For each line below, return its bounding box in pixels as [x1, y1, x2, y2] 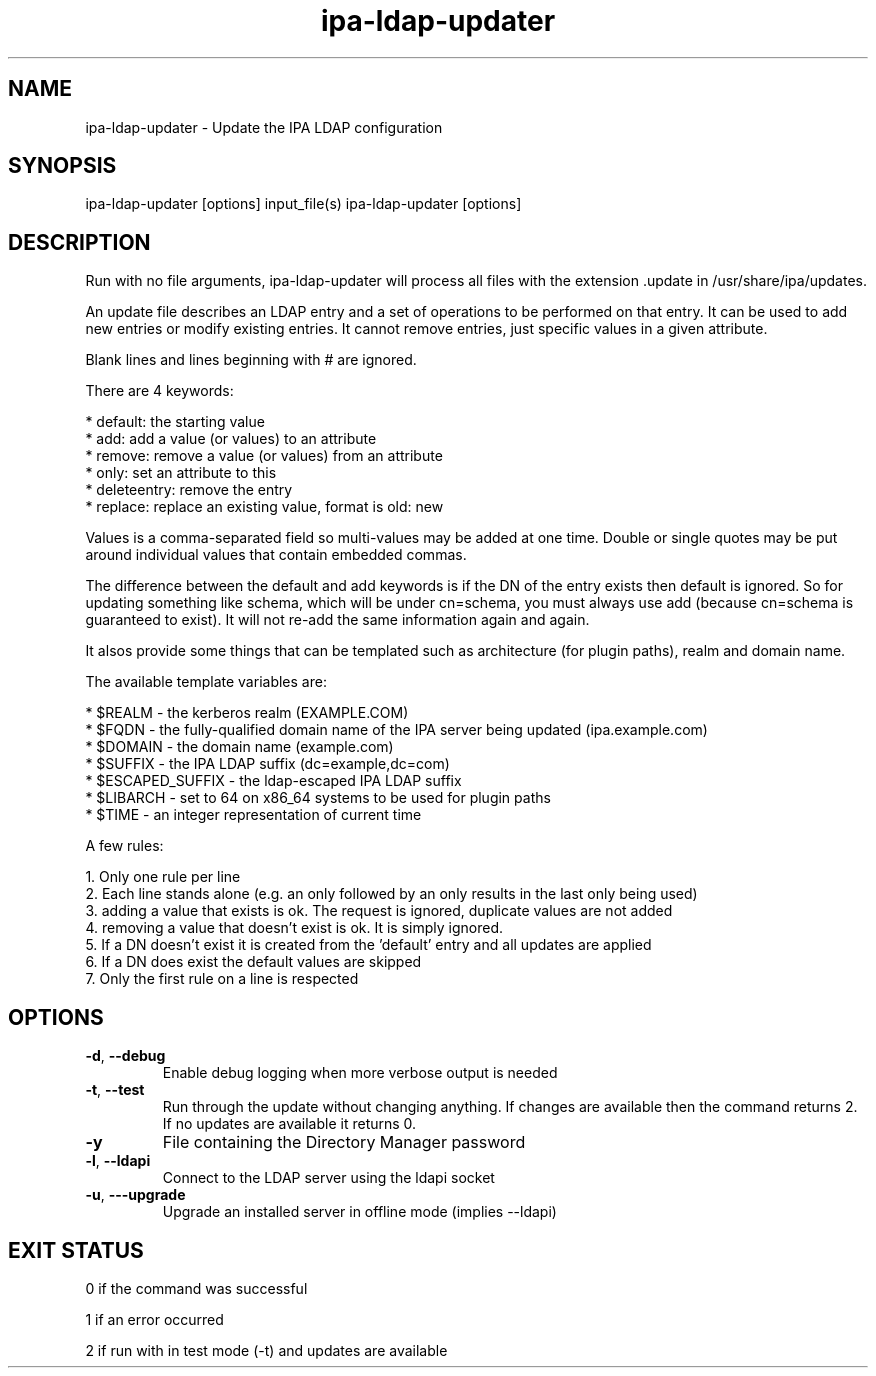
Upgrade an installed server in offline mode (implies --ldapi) [162, 1203, 557, 1221]
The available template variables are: [85, 673, 327, 691]
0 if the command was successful [85, 1279, 308, 1297]
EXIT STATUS [8, 1237, 144, 1263]
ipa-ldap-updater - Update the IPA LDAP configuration [85, 118, 443, 136]
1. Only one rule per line [85, 868, 241, 886]
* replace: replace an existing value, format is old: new [85, 498, 444, 516]
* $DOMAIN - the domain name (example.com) [85, 738, 394, 756]
